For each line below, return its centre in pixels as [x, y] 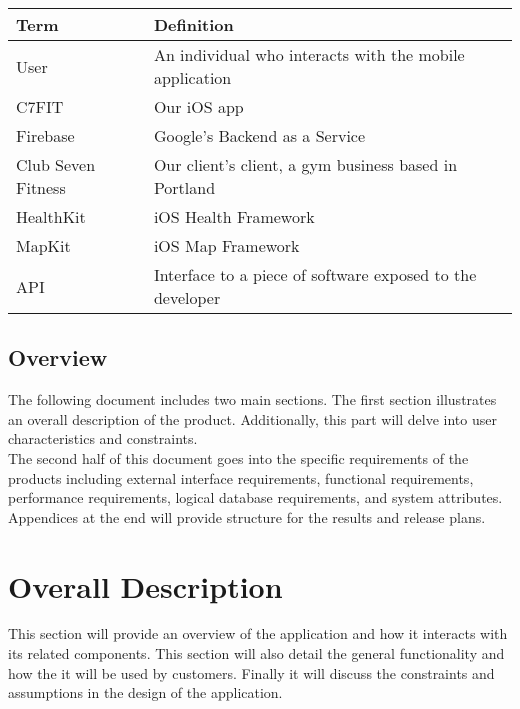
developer [187, 297]
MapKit [43, 245]
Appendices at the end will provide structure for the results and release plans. [247, 516]
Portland [184, 187]
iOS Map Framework [226, 245]
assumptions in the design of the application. [145, 692]
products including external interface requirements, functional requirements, [241, 477]
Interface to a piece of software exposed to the [315, 274]
